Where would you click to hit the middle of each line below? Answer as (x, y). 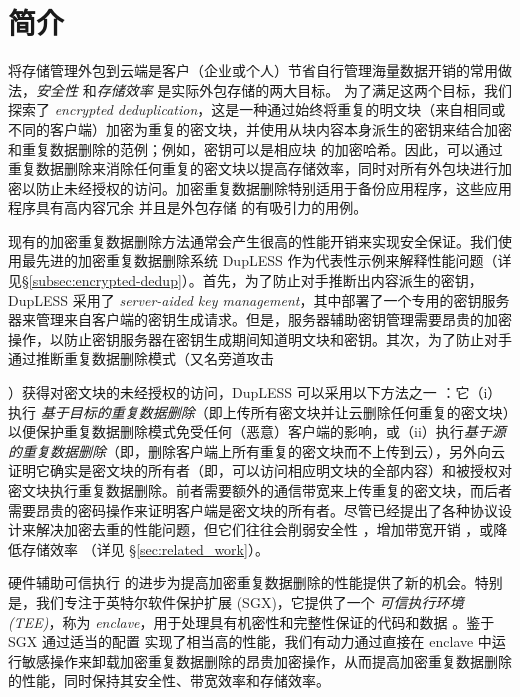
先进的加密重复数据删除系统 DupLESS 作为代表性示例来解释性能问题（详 (273, 260)
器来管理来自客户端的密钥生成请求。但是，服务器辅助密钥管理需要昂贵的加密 (260, 319)
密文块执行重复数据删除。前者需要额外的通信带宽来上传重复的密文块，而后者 (260, 490)
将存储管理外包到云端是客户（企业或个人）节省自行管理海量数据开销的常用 (253, 70)
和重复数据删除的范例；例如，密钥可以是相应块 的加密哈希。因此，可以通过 (255, 148)
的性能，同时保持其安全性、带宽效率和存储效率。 (169, 680)
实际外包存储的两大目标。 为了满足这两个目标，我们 (341, 89)
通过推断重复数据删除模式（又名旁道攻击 (141, 358)
